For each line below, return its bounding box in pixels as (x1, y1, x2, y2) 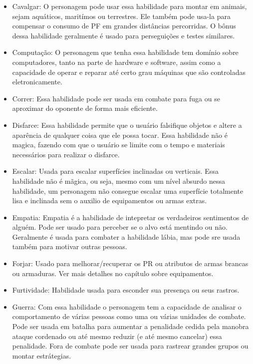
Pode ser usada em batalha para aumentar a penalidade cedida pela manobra (12, 321, 249, 332)
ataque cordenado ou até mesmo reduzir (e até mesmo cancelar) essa (12, 331, 222, 341)
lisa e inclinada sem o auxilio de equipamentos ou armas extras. (12, 195, 207, 206)
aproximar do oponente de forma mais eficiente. (12, 103, 158, 113)
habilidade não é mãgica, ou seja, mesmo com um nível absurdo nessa (12, 175, 226, 186)
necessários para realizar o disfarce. (12, 149, 120, 159)
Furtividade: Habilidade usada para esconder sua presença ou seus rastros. (12, 285, 240, 295)
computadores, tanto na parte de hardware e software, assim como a (12, 56, 221, 67)
